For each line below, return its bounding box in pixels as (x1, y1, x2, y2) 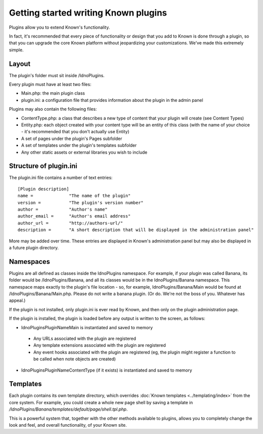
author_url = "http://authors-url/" (18, 220, 123, 226)
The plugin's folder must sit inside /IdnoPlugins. (9, 72, 105, 78)
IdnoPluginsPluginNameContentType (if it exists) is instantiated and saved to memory (21, 367, 192, 373)
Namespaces (9, 257, 50, 266)
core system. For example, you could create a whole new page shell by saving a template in (9, 399, 193, 405)
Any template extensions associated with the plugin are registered (33, 342, 166, 348)
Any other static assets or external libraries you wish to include (21, 149, 148, 155)
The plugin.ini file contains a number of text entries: (9, 175, 113, 180)
